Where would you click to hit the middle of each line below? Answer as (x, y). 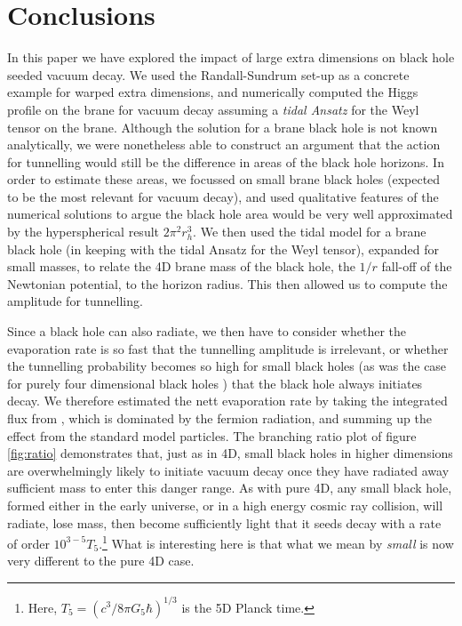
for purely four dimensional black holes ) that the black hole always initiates (215, 383)
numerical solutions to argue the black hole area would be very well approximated (230, 214)
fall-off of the (417, 266)
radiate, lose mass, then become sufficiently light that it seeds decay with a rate (224, 522)
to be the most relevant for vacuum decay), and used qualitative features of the (223, 196)
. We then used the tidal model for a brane (310, 232)
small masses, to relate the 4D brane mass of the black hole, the (181, 266)
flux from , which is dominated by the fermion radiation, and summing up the (219, 418)
